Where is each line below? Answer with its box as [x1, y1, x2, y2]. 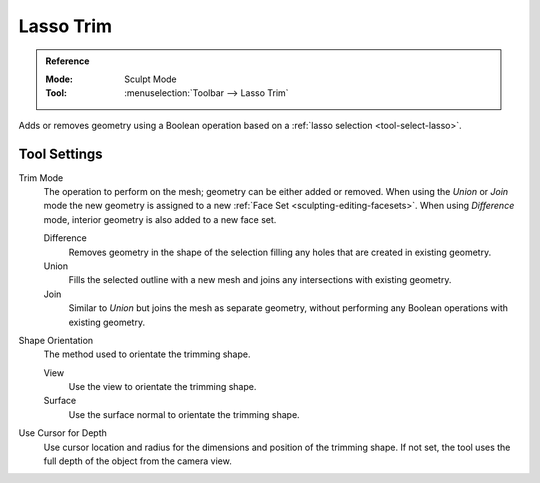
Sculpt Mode [124, 73, 177, 85]
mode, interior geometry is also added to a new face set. [43, 213, 277, 225]
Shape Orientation [18, 334, 94, 346]
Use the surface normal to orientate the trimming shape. [68, 408, 300, 420]
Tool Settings [18, 145, 104, 162]
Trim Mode [18, 171, 64, 184]
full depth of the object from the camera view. [43, 455, 232, 467]
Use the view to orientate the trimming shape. [68, 381, 257, 393]
